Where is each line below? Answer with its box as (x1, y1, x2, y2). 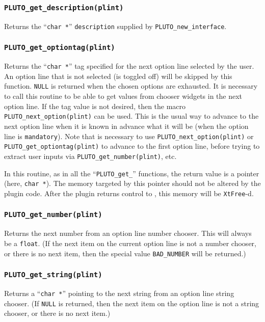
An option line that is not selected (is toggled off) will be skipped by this (4, 70, 232, 81)
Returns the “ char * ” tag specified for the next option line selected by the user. (4, 61, 254, 71)
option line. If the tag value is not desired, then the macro (4, 100, 186, 111)
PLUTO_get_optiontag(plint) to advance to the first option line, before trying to (4, 141, 260, 151)
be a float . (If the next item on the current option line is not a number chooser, (4, 237, 256, 248)
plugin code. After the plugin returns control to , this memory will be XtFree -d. (4, 187, 254, 198)
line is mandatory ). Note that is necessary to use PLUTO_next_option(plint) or (4, 130, 254, 141)
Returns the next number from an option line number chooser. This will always (4, 228, 252, 238)
